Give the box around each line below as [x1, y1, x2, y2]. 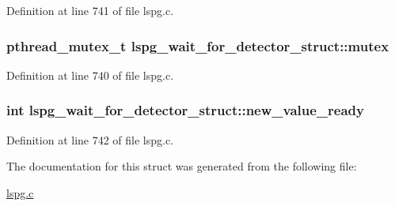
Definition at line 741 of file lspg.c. [6, 2, 174, 18]
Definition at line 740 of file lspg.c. [6, 66, 174, 83]
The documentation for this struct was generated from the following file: [6, 158, 357, 174]
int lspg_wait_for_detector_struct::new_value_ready [6, 100, 364, 120]
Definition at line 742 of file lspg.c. [6, 131, 174, 148]
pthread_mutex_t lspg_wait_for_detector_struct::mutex [6, 36, 389, 55]
